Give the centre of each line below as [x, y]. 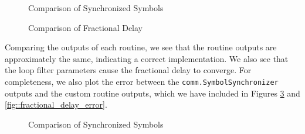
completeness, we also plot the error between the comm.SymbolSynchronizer [142, 81]
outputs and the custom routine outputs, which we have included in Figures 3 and [152, 93]
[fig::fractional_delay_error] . [56, 104]
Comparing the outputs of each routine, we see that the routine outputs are [141, 47]
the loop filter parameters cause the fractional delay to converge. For [128, 70]
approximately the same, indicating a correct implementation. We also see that [147, 58]
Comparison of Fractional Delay [86, 27]
